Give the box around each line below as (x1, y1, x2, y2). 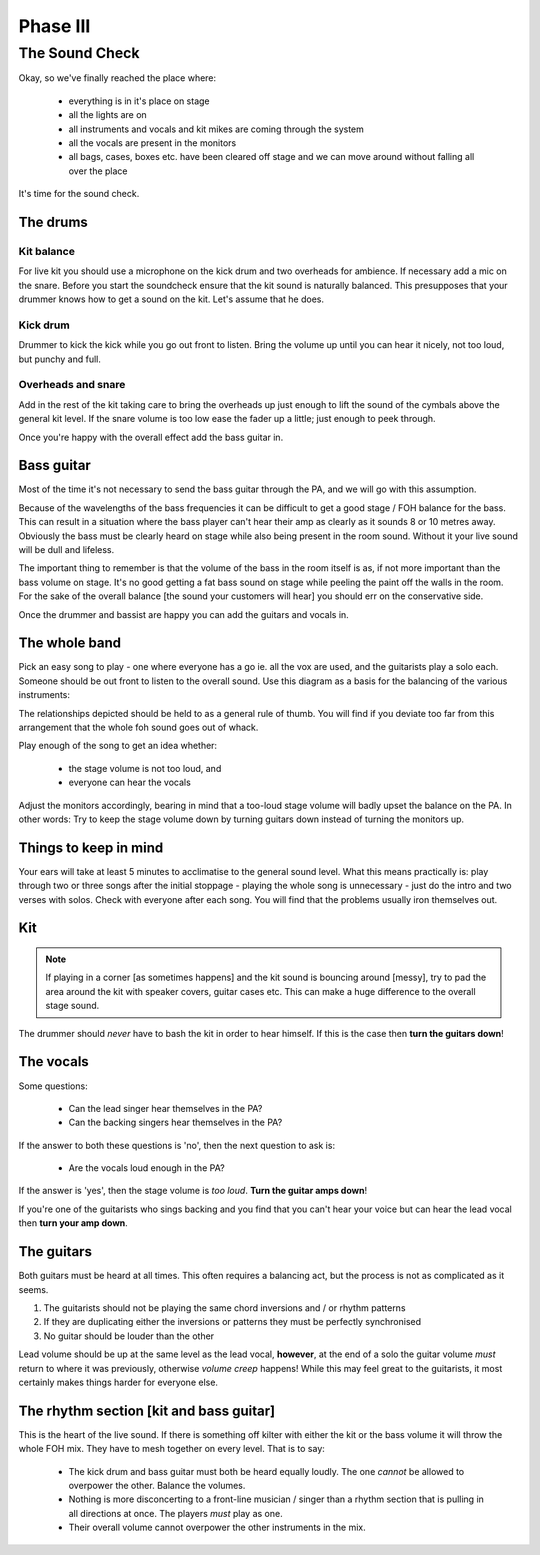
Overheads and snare (18, 378, 126, 392)
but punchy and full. (18, 353, 102, 365)
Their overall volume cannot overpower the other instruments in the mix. (68, 1521, 367, 1534)
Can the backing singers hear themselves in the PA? (68, 1116, 283, 1129)
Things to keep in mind (18, 839, 164, 856)
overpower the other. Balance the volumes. (68, 1479, 246, 1491)
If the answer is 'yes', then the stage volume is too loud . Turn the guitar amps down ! (18, 1185, 368, 1197)
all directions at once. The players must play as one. (68, 1507, 284, 1519)
